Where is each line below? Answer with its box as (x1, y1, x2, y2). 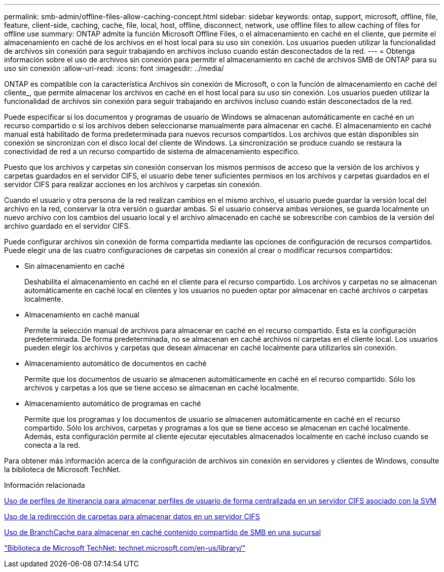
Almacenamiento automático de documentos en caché (24, 359, 207, 368)
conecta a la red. (24, 441, 81, 449)
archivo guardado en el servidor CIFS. (4, 222, 131, 230)
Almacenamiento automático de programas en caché (24, 399, 201, 408)
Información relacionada (4, 481, 85, 489)
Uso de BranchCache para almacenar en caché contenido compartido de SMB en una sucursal (4, 528, 321, 537)
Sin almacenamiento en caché (24, 262, 125, 270)
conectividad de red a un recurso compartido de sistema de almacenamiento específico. (4, 147, 300, 156)
